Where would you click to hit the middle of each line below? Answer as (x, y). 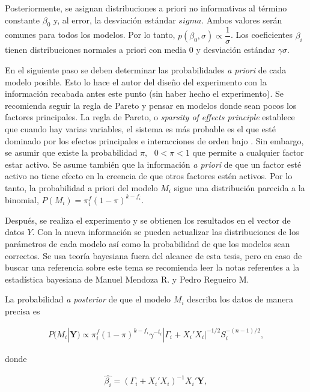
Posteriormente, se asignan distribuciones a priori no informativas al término (146, 8)
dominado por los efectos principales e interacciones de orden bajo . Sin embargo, (154, 140)
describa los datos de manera (240, 299)
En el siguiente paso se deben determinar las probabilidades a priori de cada (146, 70)
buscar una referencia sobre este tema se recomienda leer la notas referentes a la (152, 267)
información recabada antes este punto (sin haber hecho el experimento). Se (144, 93)
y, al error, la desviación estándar (114, 20)
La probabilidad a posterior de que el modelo (88, 299)
